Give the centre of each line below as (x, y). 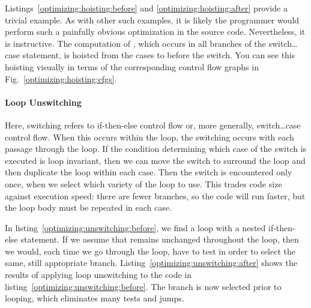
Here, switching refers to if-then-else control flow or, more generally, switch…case (153, 125)
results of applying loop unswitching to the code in (98, 275)
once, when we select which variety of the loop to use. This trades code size (143, 183)
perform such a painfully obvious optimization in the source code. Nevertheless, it (155, 32)
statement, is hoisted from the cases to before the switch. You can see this (159, 55)
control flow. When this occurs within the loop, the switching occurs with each (149, 137)
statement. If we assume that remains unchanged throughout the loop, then (160, 239)
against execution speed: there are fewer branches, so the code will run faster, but (155, 195)
